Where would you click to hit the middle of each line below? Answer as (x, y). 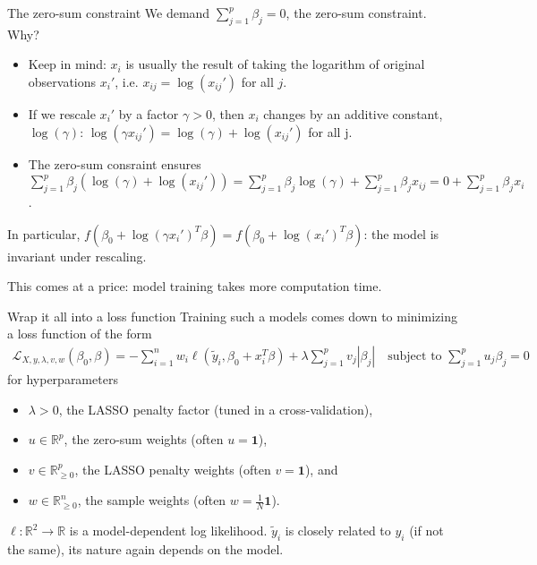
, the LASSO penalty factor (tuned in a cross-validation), (216, 409)
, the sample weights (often (152, 500)
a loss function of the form (80, 334)
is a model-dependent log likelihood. (168, 530)
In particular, (44, 233)
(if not (426, 530)
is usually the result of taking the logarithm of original (275, 64)
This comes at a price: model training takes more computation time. (195, 286)
